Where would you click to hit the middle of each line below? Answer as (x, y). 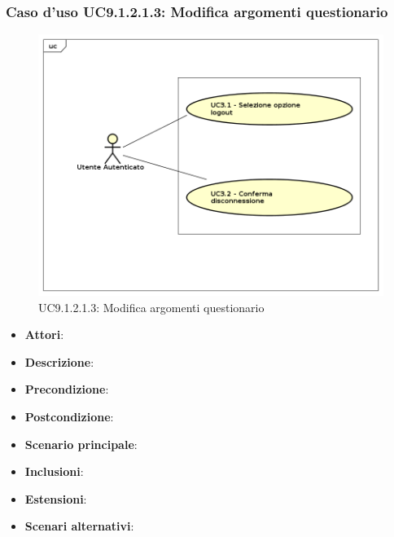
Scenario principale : (81, 444)
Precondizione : (67, 389)
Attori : (44, 335)
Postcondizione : (69, 417)
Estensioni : (56, 498)
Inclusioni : (54, 471)
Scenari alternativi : (79, 526)
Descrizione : (59, 361)
